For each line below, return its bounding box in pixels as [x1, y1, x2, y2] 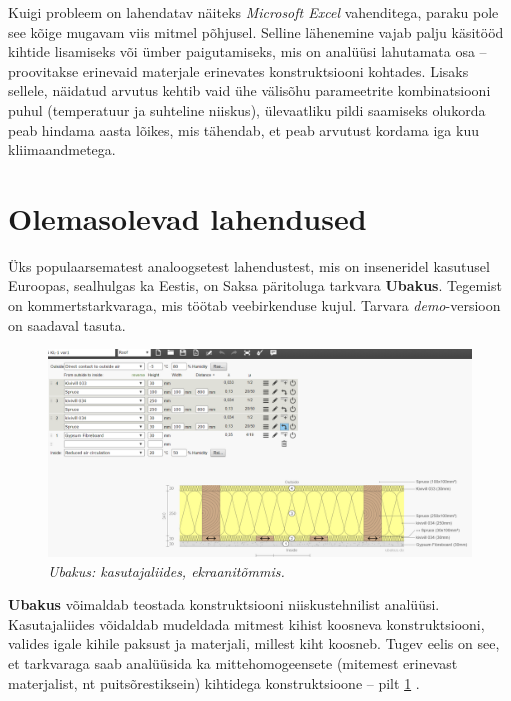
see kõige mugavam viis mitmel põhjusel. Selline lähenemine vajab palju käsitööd [8, 21, 504, 42]
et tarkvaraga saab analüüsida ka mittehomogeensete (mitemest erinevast [8, 653, 458, 674]
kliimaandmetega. [8, 139, 116, 160]
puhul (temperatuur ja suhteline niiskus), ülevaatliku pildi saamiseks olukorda [8, 99, 486, 120]
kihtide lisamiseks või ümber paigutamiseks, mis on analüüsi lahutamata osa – [8, 41, 487, 62]
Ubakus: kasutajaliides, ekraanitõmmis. [48, 560, 285, 581]
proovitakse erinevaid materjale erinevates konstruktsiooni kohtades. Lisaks [8, 60, 469, 81]
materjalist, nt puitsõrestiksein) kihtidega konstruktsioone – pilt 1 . [8, 672, 420, 693]
